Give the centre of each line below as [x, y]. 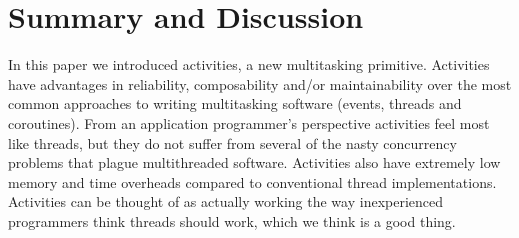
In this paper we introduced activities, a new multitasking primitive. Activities [249, 64]
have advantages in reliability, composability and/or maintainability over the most [260, 83]
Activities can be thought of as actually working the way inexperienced [226, 201]
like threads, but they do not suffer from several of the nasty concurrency [232, 142]
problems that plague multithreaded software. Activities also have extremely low [254, 162]
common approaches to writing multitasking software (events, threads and [235, 103]
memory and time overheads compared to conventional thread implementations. [252, 181]
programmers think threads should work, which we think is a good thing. [232, 220]
